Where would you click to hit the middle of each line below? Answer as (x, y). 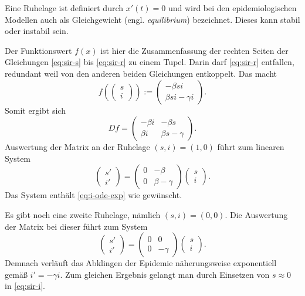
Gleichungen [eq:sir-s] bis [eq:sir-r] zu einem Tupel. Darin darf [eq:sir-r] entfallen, (150, 62)
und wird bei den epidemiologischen (232, 8)
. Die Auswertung (256, 214)
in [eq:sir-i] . (25, 286)
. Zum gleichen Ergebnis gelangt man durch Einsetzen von (165, 274)
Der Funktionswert (38, 50)
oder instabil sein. (37, 31)
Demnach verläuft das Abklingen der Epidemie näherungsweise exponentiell (141, 263)
